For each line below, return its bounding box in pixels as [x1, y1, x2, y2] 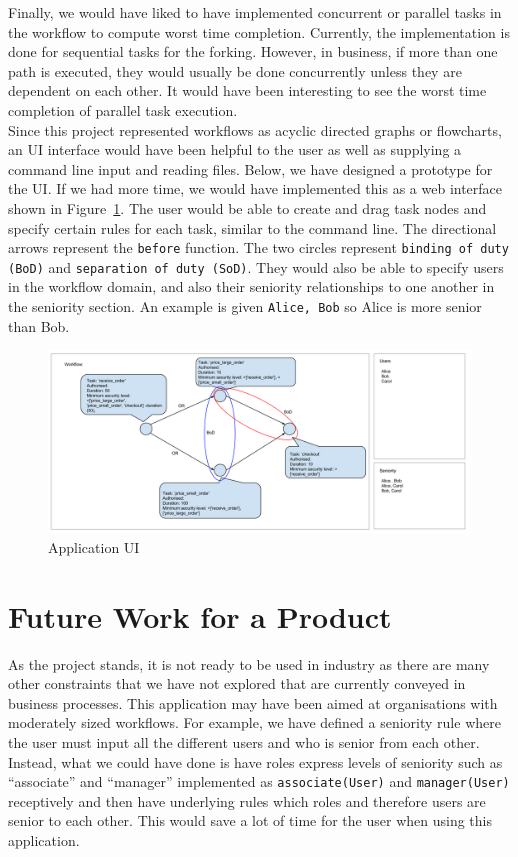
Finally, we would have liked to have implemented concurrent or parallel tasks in [8, 2, 502, 22]
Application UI [48, 536, 140, 557]
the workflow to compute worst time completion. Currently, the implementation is [8, 21, 510, 42]
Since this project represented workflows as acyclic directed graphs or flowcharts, [8, 119, 502, 140]
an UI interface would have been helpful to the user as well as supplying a [8, 139, 462, 160]
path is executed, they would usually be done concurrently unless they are [8, 60, 462, 81]
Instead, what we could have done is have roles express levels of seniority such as [8, 751, 503, 772]
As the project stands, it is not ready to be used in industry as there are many [8, 653, 490, 674]
